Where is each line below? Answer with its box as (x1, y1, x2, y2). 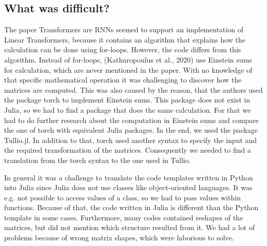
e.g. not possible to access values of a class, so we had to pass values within (4, 192, 241, 202)
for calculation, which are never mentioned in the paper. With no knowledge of (4, 64, 253, 75)
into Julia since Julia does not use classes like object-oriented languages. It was (4, 182, 253, 193)
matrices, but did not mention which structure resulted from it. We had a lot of (4, 222, 255, 233)
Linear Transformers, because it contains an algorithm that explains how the (4, 34, 245, 45)
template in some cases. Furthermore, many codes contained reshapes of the (4, 212, 243, 222)
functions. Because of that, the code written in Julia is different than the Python (4, 202, 259, 213)
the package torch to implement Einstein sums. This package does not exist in (4, 94, 250, 105)
